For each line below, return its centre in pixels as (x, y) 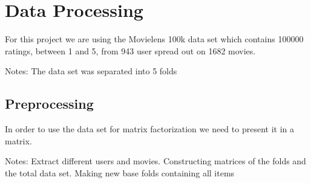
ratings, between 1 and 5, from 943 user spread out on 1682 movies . (130, 50)
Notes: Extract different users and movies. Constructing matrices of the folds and (155, 161)
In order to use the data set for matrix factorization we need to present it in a (149, 129)
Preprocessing (49, 104)
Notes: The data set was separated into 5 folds (91, 71)
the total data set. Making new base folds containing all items (120, 172)
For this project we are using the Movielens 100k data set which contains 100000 (154, 39)
